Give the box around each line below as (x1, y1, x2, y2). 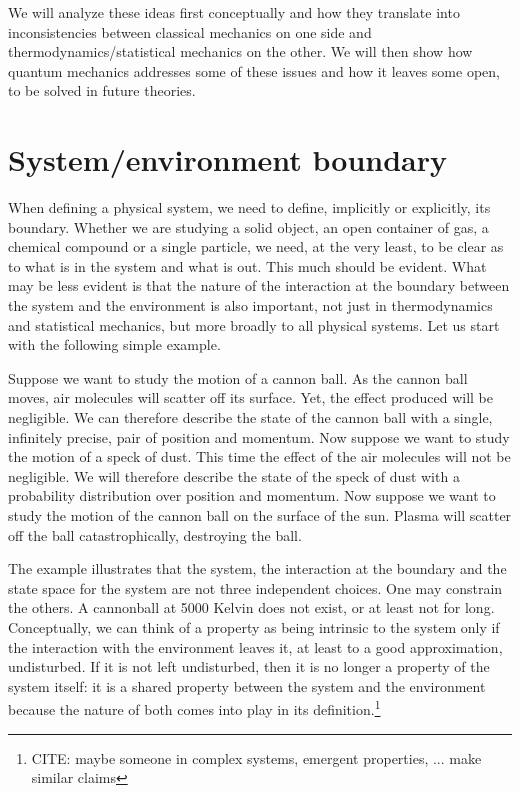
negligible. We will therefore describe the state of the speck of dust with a (8, 465, 460, 486)
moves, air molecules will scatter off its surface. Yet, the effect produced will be (8, 387, 494, 408)
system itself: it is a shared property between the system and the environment (8, 675, 486, 696)
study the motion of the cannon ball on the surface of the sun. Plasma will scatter (8, 505, 512, 525)
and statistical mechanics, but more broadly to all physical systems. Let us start (8, 314, 500, 335)
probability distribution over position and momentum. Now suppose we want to (8, 485, 496, 506)
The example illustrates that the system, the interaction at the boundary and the (8, 558, 507, 579)
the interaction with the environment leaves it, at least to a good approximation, (8, 636, 503, 657)
